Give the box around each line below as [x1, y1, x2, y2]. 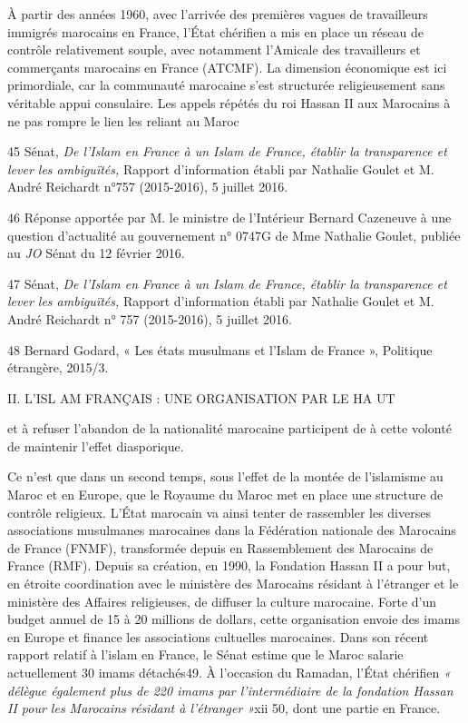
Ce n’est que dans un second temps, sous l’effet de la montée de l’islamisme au [7, 467, 444, 486]
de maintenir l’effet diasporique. [7, 436, 184, 455]
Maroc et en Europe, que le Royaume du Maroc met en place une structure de [7, 485, 444, 504]
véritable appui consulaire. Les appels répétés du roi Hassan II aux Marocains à [7, 93, 451, 112]
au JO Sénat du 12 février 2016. [7, 243, 185, 262]
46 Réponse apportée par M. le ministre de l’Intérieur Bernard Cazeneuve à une [7, 207, 452, 226]
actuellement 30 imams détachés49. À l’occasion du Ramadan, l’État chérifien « [7, 663, 451, 681]
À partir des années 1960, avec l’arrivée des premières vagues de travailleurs [7, 5, 428, 23]
